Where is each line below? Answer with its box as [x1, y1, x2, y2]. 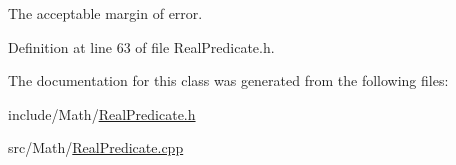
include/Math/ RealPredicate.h [8, 103, 196, 124]
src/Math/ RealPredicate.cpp [8, 137, 184, 158]
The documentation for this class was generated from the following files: [8, 70, 449, 91]
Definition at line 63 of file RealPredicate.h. [8, 36, 275, 57]
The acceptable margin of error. [8, 3, 203, 23]
